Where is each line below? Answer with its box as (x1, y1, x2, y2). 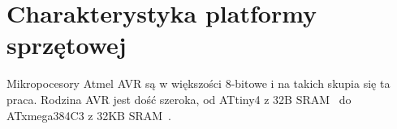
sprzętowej (6, 28, 127, 61)
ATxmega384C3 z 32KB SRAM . (6, 106, 171, 123)
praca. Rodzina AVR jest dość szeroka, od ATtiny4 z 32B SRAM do (6, 90, 352, 107)
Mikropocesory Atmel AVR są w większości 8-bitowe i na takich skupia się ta (6, 75, 391, 92)
